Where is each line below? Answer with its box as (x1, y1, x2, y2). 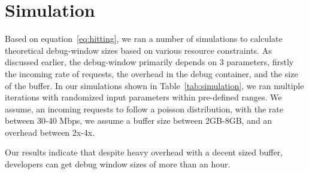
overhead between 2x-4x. (5, 126, 95, 138)
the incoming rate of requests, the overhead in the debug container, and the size (5, 67, 298, 80)
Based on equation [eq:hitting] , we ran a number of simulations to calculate (5, 32, 283, 45)
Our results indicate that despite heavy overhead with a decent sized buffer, (5, 146, 283, 158)
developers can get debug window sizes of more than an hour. (5, 158, 231, 170)
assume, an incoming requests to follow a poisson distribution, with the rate (5, 102, 283, 115)
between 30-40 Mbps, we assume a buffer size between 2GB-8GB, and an (5, 114, 272, 127)
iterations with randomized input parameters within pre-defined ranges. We (5, 91, 282, 103)
